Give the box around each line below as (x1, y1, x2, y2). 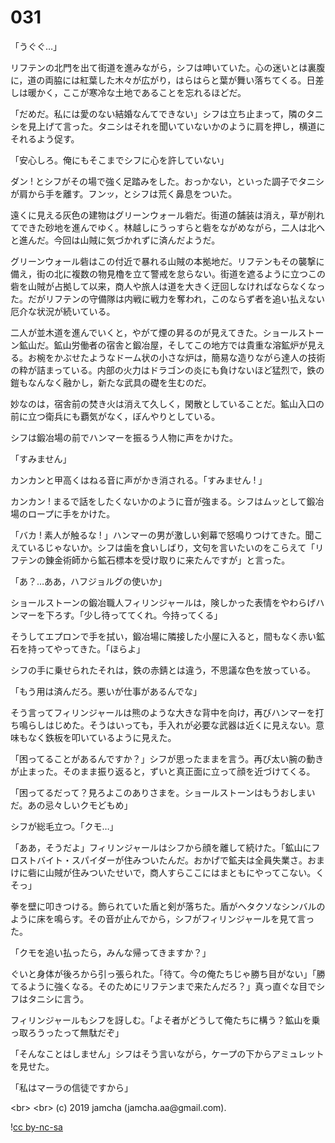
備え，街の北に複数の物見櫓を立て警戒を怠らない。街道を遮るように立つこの (10, 267, 326, 280)
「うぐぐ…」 (10, 40, 63, 52)
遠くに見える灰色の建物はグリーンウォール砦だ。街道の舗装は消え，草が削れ (10, 209, 325, 221)
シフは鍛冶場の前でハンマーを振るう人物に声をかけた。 (10, 431, 238, 443)
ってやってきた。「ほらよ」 (36, 642, 146, 655)
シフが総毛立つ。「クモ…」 (10, 820, 119, 832)
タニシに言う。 (27, 992, 90, 1005)
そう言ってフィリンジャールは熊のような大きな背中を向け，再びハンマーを (10, 706, 316, 718)
